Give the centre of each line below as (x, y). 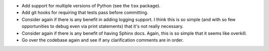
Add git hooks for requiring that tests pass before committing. (85, 13)
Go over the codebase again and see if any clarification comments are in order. (103, 40)
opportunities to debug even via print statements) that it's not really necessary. (103, 26)
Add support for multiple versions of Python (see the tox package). (91, 6)
